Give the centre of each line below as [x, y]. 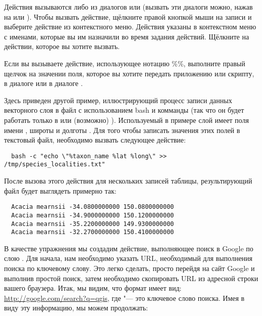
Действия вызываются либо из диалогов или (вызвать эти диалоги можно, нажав [128, 7]
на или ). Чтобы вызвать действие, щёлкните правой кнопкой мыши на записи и [128, 16]
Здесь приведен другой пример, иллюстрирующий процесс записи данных [118, 100]
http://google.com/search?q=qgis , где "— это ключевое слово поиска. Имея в [124, 298]
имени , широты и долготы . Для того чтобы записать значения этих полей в [122, 130]
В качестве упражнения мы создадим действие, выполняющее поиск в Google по [129, 248]
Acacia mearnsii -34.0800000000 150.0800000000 [93, 207]
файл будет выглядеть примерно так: [60, 190]
